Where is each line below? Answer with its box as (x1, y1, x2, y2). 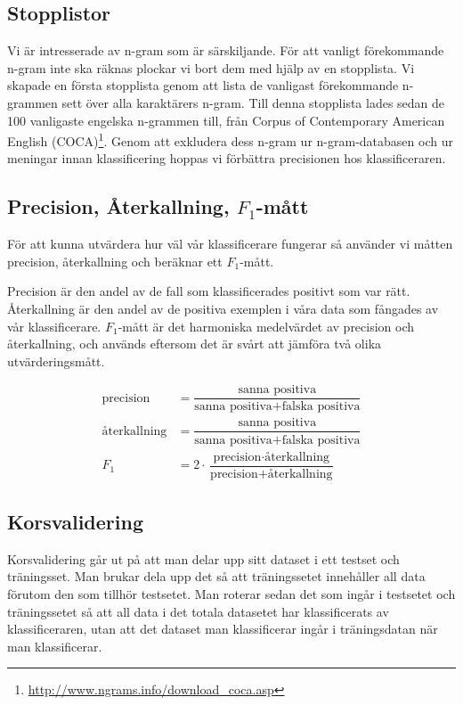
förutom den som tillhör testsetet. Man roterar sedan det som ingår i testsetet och (7, 585, 456, 603)
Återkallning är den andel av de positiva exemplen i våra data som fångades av (7, 299, 439, 317)
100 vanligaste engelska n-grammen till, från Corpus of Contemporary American (7, 111, 445, 129)
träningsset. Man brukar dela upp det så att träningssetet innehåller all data (7, 567, 426, 586)
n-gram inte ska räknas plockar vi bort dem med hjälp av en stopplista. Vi (7, 58, 415, 77)
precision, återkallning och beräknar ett (7, 251, 223, 270)
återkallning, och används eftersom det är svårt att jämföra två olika (7, 334, 382, 353)
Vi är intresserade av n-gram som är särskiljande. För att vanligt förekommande (7, 41, 444, 60)
